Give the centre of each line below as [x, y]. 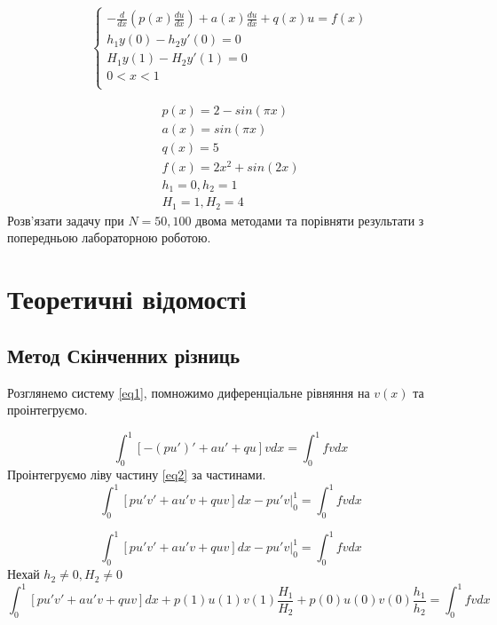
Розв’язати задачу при [66, 220]
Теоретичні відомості [127, 299]
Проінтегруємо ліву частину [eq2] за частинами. [137, 475]
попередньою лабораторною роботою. [109, 237]
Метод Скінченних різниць [124, 355]
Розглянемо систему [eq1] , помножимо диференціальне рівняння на [189, 392]
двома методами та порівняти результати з [310, 220]
